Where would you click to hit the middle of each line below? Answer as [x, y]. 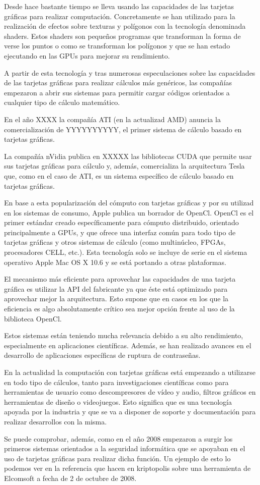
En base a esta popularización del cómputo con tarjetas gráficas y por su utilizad [129, 203]
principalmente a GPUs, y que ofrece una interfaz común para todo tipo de [120, 232]
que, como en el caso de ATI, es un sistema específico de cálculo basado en [119, 175]
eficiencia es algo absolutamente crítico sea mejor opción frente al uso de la [119, 309]
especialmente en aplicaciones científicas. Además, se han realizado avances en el [128, 345]
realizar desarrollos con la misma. [56, 421]
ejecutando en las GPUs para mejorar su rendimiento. [87, 55]
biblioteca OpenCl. [33, 318]
